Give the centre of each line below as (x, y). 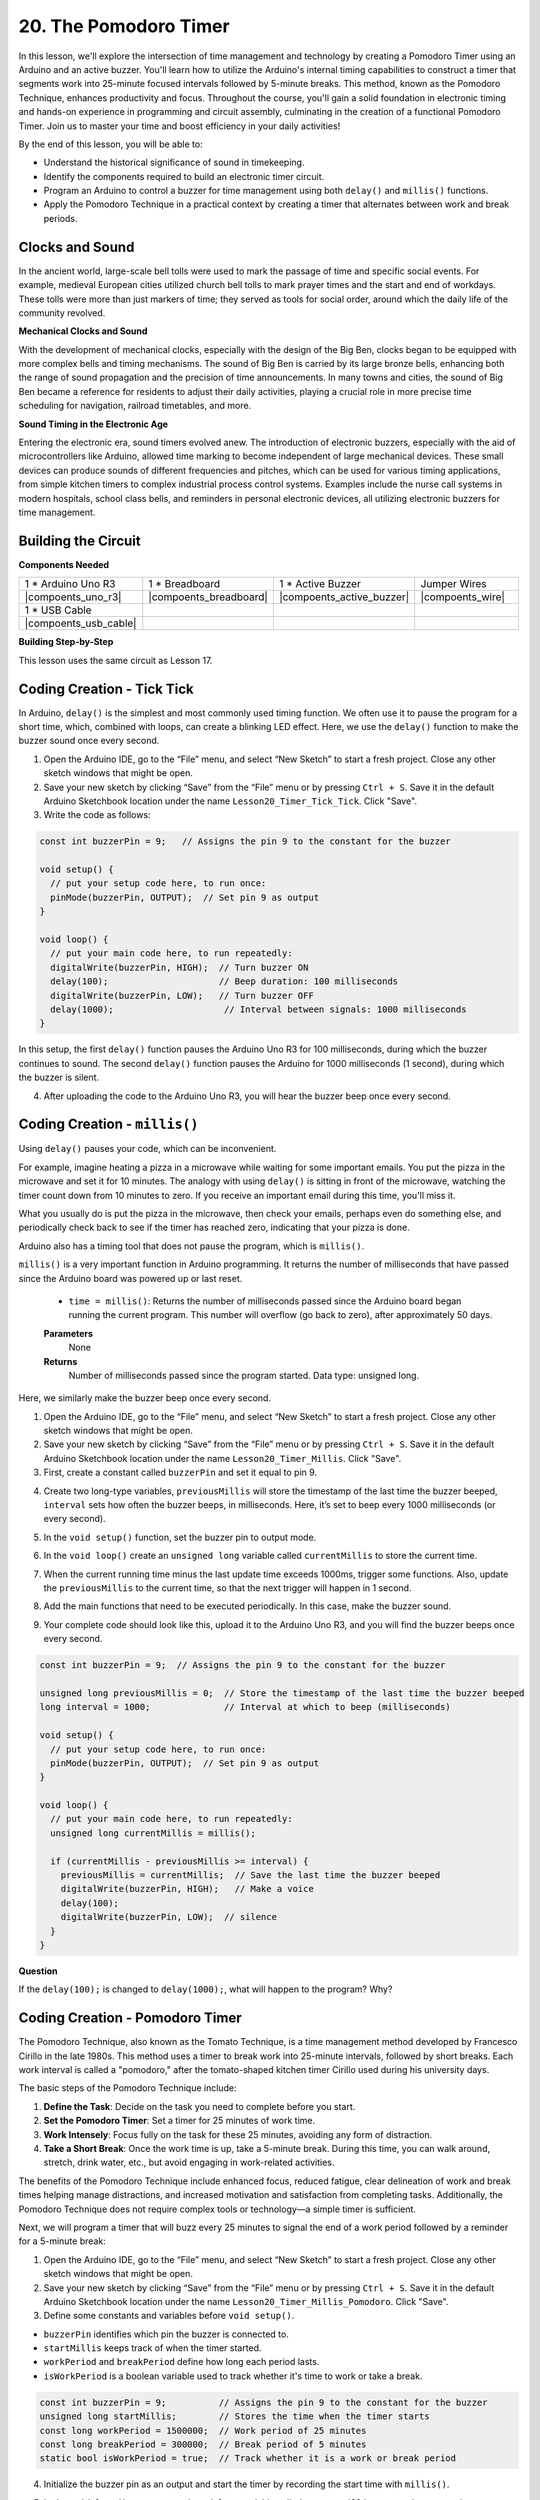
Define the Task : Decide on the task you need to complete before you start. (199, 2106)
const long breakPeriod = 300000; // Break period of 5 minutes (203, 2444)
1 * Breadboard (184, 584)
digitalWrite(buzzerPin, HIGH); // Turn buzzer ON (179, 967)
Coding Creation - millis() (108, 1124)
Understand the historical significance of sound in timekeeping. (174, 162)
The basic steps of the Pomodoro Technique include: (127, 2088)
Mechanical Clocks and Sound (83, 331)
